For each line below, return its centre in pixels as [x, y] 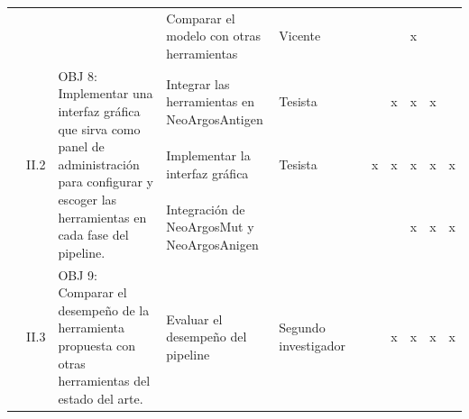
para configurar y [106, 182]
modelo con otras [214, 36]
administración [99, 164]
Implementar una [106, 93]
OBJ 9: [78, 274]
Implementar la [208, 155]
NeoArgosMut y [210, 227]
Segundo [302, 328]
